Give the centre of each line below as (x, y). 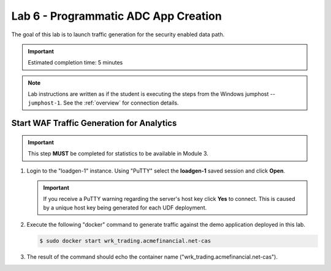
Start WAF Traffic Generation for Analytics (94, 123)
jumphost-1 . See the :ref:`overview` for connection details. (103, 103)
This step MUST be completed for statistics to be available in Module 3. (118, 154)
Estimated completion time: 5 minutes (75, 63)
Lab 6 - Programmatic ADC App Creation (116, 16)
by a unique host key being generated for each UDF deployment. (125, 207)
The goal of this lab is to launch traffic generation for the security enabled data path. (118, 34)
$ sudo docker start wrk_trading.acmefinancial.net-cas (125, 241)
